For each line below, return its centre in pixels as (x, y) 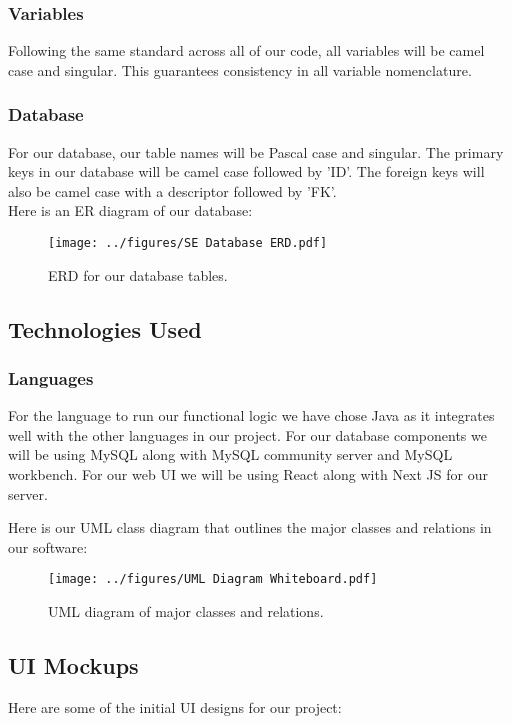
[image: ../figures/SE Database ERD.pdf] (188, 243)
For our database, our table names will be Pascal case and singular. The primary (256, 151)
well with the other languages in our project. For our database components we (247, 434)
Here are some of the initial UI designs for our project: (175, 706)
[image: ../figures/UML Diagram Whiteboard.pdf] (213, 579)
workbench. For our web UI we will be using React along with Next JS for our (248, 474)
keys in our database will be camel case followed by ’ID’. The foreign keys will (246, 171)
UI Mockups (73, 665)
